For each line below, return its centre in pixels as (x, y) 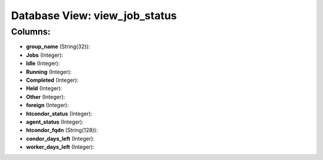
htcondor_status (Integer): (59, 113)
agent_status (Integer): (55, 122)
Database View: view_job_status (94, 16)
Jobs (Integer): (45, 55)
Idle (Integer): (43, 63)
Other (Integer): (45, 97)
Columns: (31, 32)
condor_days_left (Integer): (60, 139)
